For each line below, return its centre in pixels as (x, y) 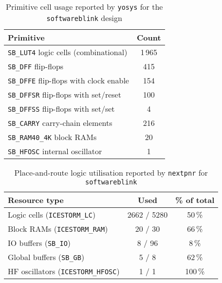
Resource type (36, 200)
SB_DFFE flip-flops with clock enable (68, 80)
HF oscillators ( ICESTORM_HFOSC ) (64, 271)
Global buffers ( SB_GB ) (46, 257)
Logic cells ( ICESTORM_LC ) (52, 214)
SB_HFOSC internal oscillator (55, 151)
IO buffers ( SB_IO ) (39, 243)
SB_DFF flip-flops (36, 66)
